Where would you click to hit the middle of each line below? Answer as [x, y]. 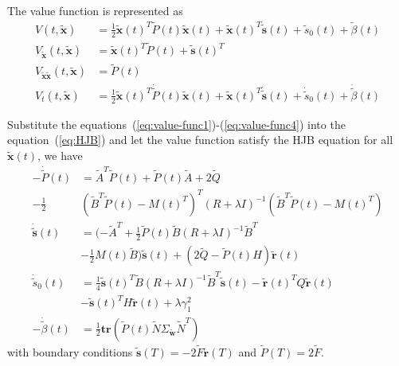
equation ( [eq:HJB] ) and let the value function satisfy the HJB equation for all [200, 140]
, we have [60, 155]
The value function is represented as [95, 10]
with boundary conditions [70, 351]
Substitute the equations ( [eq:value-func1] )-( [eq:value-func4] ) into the [176, 124]
